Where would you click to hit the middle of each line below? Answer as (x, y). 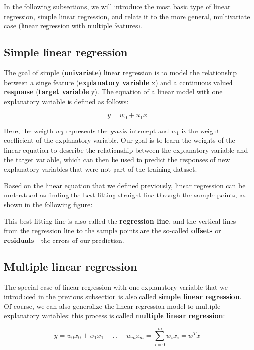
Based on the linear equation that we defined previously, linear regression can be (125, 185)
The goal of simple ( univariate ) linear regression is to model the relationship (121, 72)
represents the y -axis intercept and (117, 130)
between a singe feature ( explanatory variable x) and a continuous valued (118, 82)
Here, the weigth (29, 130)
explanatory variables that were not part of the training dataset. (101, 169)
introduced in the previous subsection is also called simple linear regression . (123, 296)
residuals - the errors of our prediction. (64, 240)
